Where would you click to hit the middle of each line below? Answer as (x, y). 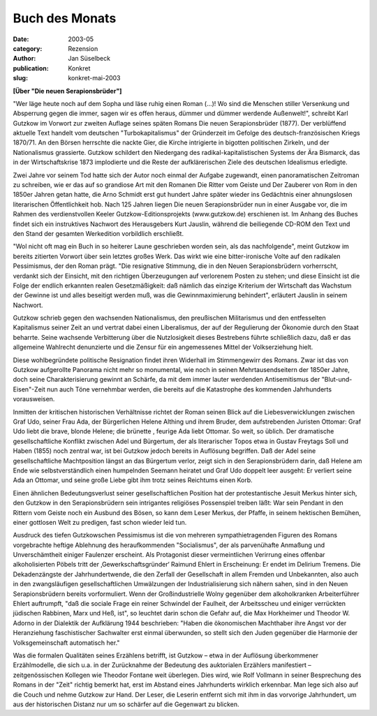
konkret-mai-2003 (94, 78)
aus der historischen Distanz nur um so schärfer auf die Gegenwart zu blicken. (126, 704)
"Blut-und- (337, 380)
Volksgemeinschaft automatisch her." (66, 643)
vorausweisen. (34, 399)
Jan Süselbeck (89, 59)
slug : (20, 78)
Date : (21, 39)
